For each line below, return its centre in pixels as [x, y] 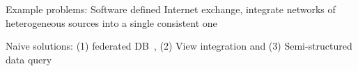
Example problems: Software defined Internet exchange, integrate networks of [171, 9]
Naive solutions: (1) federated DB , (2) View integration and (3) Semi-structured [179, 46]
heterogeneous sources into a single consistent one [111, 22]
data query [29, 59]
